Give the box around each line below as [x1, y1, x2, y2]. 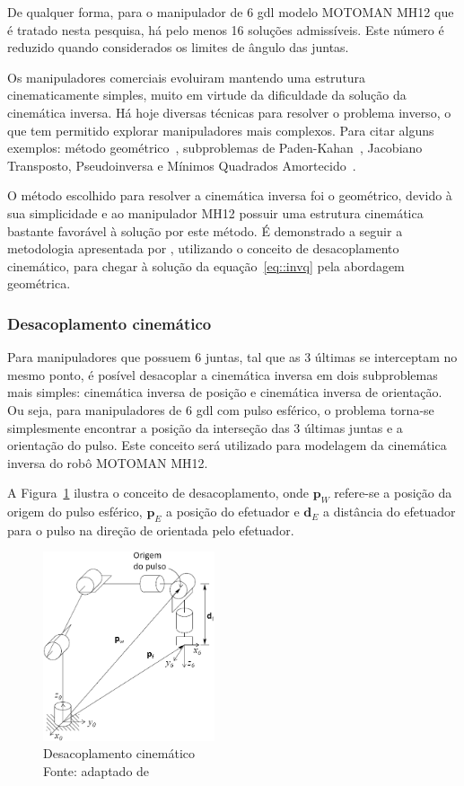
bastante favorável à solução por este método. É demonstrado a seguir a [7, 221, 403, 240]
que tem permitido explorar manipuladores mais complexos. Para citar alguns [7, 120, 434, 139]
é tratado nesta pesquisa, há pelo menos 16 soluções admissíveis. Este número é [7, 20, 444, 39]
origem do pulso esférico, [7, 502, 143, 521]
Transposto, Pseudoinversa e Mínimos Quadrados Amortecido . [7, 155, 356, 174]
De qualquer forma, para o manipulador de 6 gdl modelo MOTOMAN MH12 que [7, 3, 454, 21]
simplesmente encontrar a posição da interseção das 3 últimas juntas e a [7, 418, 403, 437]
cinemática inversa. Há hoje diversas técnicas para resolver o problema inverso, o [7, 102, 451, 121]
